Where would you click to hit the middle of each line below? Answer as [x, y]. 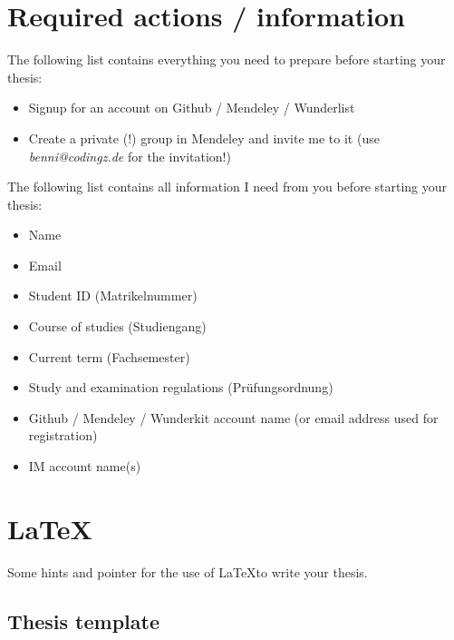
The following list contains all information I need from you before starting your [227, 187]
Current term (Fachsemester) [109, 356]
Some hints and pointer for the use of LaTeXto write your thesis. [188, 571]
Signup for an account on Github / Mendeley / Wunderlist [192, 108]
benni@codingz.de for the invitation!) [130, 156]
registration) [63, 435]
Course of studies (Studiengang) [117, 326]
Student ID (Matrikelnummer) [113, 295]
